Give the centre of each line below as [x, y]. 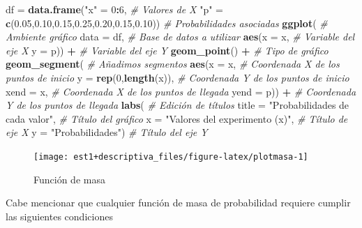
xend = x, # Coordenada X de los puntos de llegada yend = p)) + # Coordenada [181, 91]
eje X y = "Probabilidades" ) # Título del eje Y [107, 132]
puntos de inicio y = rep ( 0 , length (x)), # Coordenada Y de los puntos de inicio [178, 77]
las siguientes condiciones [59, 216]
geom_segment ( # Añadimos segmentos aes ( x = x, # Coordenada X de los [173, 64]
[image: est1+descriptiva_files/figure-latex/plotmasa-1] [171, 157]
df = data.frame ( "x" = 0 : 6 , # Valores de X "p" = [114, 9]
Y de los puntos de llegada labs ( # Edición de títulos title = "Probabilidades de [178, 105]
